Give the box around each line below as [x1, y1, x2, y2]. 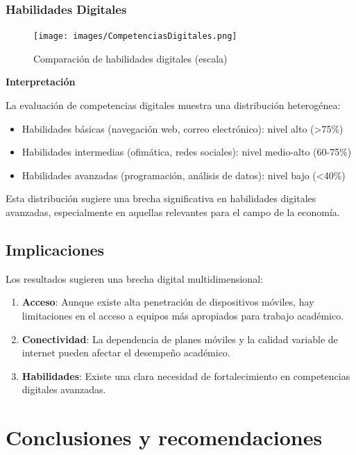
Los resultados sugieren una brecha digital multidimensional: [6, 271, 263, 286]
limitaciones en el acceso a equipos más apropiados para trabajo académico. [22, 308, 344, 323]
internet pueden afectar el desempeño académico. [22, 345, 230, 360]
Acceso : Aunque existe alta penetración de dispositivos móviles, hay [22, 295, 314, 309]
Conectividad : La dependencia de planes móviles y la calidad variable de [22, 331, 338, 346]
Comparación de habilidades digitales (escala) [33, 51, 228, 65]
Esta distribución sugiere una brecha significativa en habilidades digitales [6, 191, 316, 206]
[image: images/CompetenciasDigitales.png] [33, 31, 237, 42]
